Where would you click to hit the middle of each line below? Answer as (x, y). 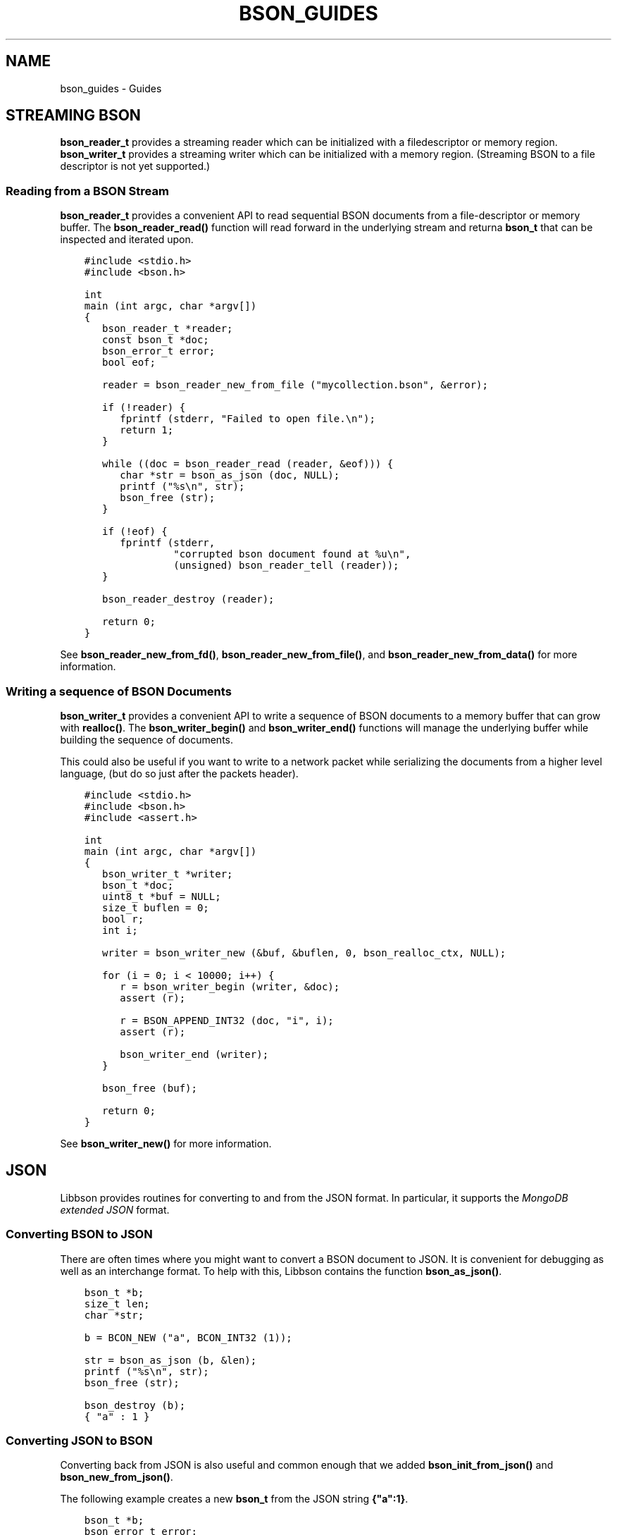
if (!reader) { (144, 408)
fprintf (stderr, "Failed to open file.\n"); (248, 419)
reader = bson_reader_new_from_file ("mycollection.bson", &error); (295, 385)
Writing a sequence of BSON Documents (119, 691)
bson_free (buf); (150, 1088)
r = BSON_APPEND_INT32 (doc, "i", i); (227, 1020)
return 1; (147, 430)
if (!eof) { (135, 532)
